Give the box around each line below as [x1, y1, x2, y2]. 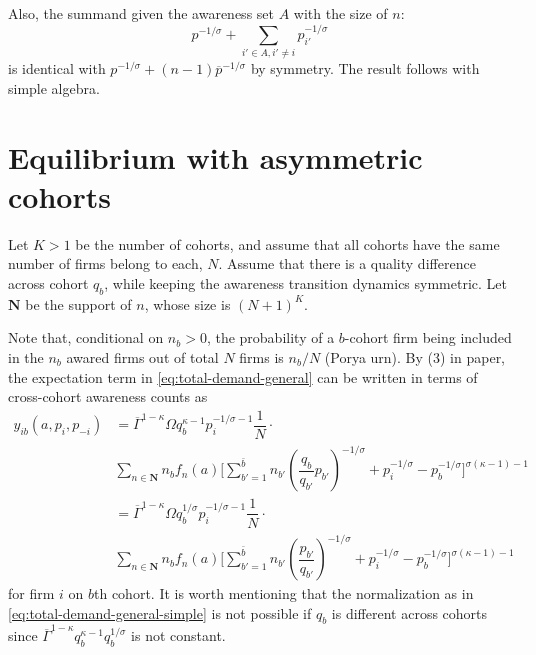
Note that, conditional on [8, 327, 164, 348]
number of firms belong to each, [8, 253, 203, 274]
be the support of [25, 293, 132, 314]
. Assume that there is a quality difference [218, 253, 476, 274]
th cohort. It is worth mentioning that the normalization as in [94, 583, 474, 604]
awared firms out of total [66, 347, 219, 368]
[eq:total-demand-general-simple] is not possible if [8, 602, 312, 623]
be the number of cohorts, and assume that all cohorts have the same [75, 233, 500, 254]
